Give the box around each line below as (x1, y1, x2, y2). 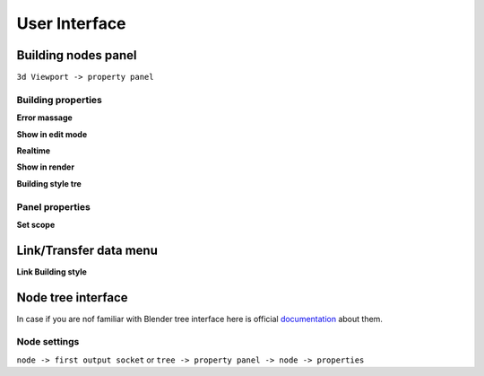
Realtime (16, 144, 51, 156)
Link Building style (16, 266, 87, 277)
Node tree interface (16, 290, 129, 305)
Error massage (16, 112, 73, 123)
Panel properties (16, 200, 91, 213)
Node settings (16, 336, 80, 348)
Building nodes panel (16, 48, 137, 63)
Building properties (16, 93, 102, 106)
